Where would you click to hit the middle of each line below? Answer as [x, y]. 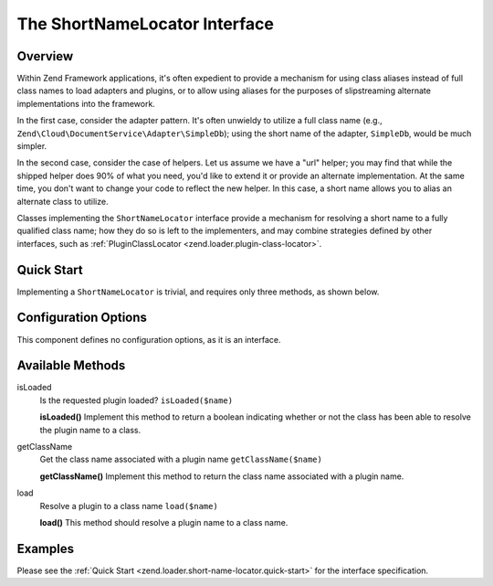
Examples [46, 549]
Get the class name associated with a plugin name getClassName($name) [181, 459]
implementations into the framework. [86, 103]
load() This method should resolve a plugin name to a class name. [164, 522]
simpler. [32, 146]
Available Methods [71, 366]
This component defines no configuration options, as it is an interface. [149, 339]
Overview [45, 56]
